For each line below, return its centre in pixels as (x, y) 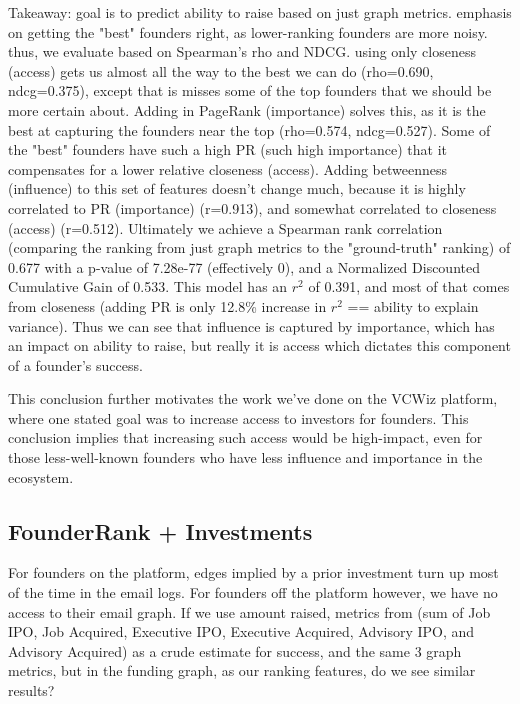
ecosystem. (41, 476)
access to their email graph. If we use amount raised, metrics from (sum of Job (249, 611)
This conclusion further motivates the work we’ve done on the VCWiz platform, (253, 398)
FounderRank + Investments (160, 530)
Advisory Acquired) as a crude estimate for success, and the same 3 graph (235, 650)
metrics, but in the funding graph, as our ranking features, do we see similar (242, 670)
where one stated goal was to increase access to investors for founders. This (238, 417)
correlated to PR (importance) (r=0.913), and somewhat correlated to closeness (252, 207)
